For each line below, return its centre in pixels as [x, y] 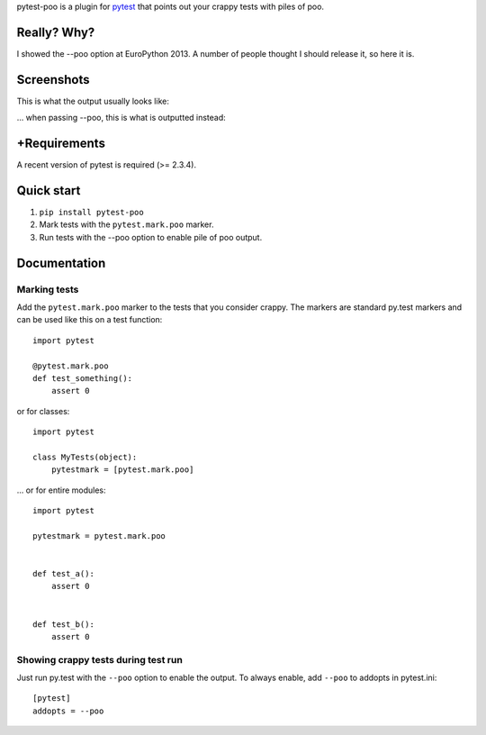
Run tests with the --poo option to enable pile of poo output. [151, 237]
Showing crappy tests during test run [100, 659]
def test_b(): [63, 624]
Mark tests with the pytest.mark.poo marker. [126, 224]
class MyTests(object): [85, 457]
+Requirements [61, 144]
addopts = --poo [68, 711]
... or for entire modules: [62, 490]
